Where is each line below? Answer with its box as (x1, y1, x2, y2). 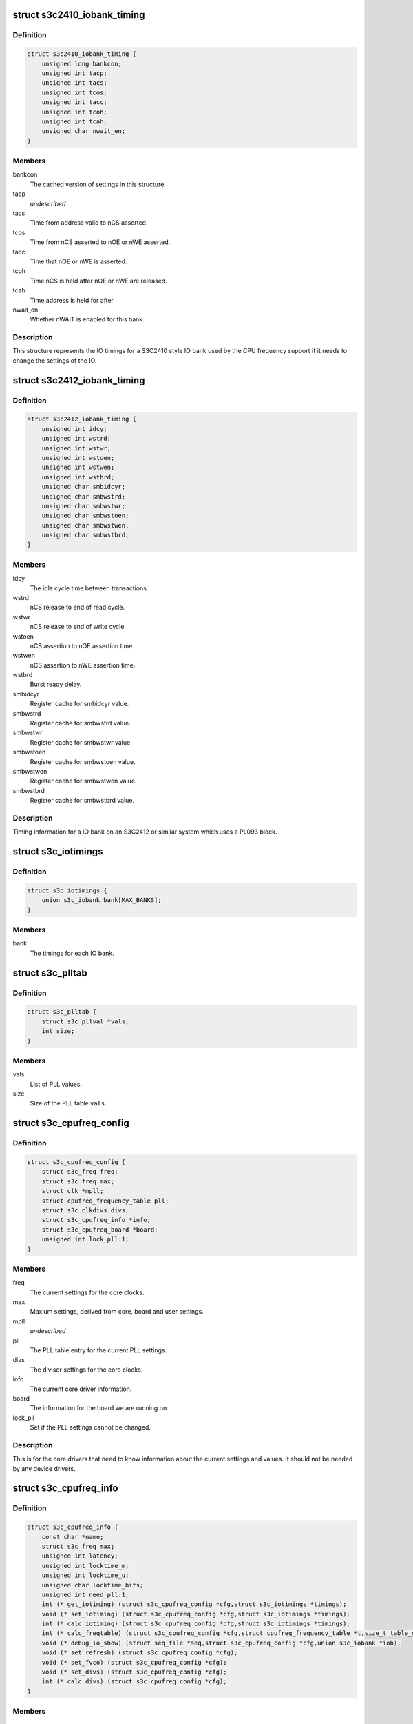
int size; (41, 1028, 75, 1035)
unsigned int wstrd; (41, 434, 112, 443)
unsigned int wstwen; (41, 463, 115, 472)
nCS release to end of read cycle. (30, 603, 125, 612)
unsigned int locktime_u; (41, 1572, 129, 1579)
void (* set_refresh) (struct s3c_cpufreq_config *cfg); (41, 1649, 238, 1656)
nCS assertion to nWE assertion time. (30, 661, 136, 669)
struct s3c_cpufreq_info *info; (41, 1216, 151, 1224)
